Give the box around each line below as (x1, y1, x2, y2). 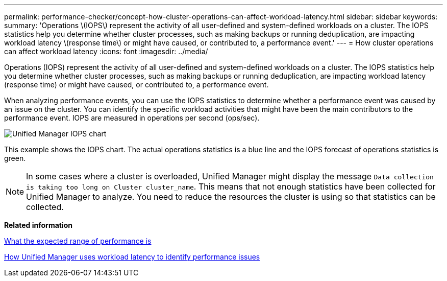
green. (4, 154, 26, 162)
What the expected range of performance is (4, 237, 152, 245)
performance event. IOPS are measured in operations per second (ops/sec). (4, 113, 260, 122)
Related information (4, 221, 73, 229)
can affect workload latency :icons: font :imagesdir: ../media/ (4, 47, 208, 56)
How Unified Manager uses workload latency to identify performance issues (4, 252, 260, 261)
